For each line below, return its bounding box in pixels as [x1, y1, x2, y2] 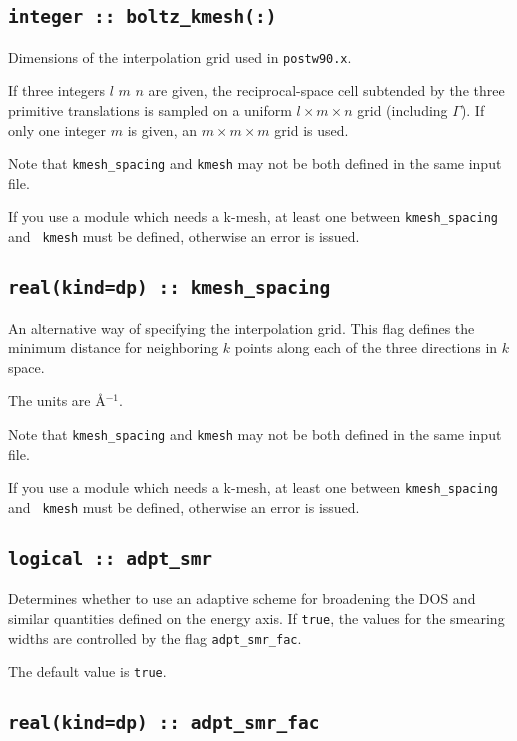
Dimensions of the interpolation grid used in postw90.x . [8, 46, 352, 67]
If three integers [8, 80, 105, 101]
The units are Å [8, 390, 106, 411]
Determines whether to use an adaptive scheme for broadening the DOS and [8, 588, 476, 609]
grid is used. [274, 119, 349, 140]
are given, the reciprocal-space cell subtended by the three [148, 80, 505, 101]
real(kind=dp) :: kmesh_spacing [8, 277, 331, 299]
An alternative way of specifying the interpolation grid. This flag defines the [8, 317, 475, 338]
